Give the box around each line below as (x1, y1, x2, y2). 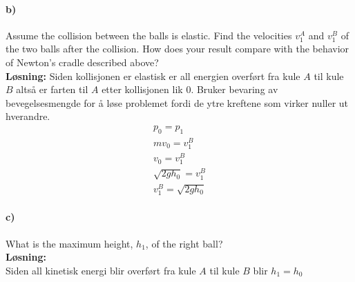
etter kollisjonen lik (102, 82, 183, 97)
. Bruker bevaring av (191, 82, 278, 97)
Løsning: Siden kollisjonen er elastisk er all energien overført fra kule (6, 68, 300, 83)
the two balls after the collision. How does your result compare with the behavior (6, 41, 349, 56)
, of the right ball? (145, 236, 223, 250)
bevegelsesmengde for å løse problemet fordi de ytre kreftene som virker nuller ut (6, 95, 349, 110)
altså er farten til (16, 82, 88, 97)
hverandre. (6, 109, 50, 123)
